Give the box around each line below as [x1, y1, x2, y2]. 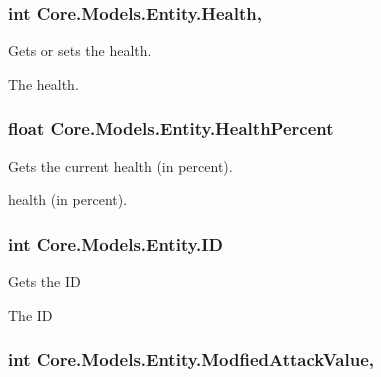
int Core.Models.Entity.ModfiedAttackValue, [8, 347, 374, 372]
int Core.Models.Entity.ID [8, 231, 223, 256]
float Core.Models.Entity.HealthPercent [8, 116, 334, 141]
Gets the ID [8, 271, 81, 292]
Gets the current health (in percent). [8, 155, 233, 176]
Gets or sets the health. [8, 40, 152, 61]
